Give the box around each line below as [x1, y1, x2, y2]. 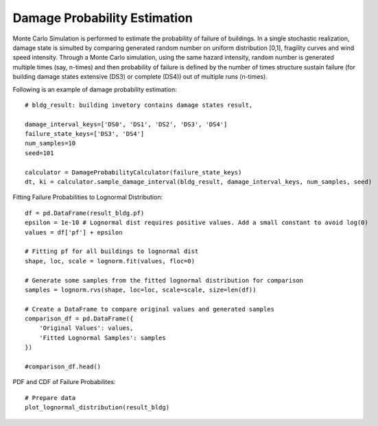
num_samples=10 [25, 139, 76, 147]
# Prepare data [25, 394, 76, 401]
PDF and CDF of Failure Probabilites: [12, 378, 116, 386]
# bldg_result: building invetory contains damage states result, [25, 101, 253, 109]
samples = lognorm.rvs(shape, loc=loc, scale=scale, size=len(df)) [25, 285, 257, 294]
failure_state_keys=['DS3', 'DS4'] [25, 130, 145, 138]
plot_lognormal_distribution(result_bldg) [25, 403, 170, 412]
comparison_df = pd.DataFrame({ [25, 315, 134, 322]
